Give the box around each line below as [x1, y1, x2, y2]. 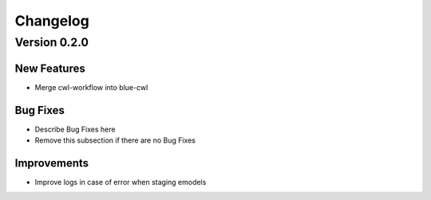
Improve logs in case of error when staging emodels [34, 177, 207, 186]
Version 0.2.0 [14, 35, 89, 49]
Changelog [14, 12, 89, 29]
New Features [14, 61, 85, 75]
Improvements [14, 156, 89, 170]
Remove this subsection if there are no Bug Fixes [34, 135, 196, 145]
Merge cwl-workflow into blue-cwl [34, 82, 148, 92]
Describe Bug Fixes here [34, 124, 116, 134]
